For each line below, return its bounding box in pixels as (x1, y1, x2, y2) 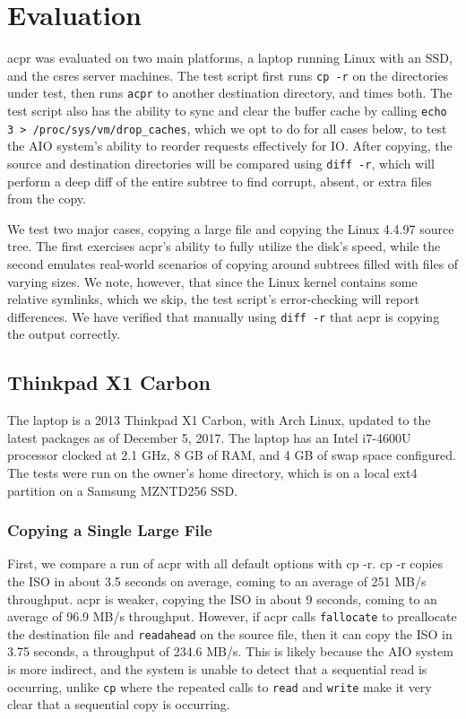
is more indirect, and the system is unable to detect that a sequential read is (7, 660, 427, 679)
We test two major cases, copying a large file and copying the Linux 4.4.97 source (7, 219, 454, 238)
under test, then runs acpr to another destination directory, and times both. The (7, 83, 453, 102)
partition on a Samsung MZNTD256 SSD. (7, 481, 238, 499)
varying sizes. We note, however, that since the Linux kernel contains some (7, 272, 418, 290)
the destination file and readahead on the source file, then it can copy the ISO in (7, 624, 453, 643)
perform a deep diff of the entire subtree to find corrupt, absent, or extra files (7, 171, 432, 190)
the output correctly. (7, 325, 121, 343)
